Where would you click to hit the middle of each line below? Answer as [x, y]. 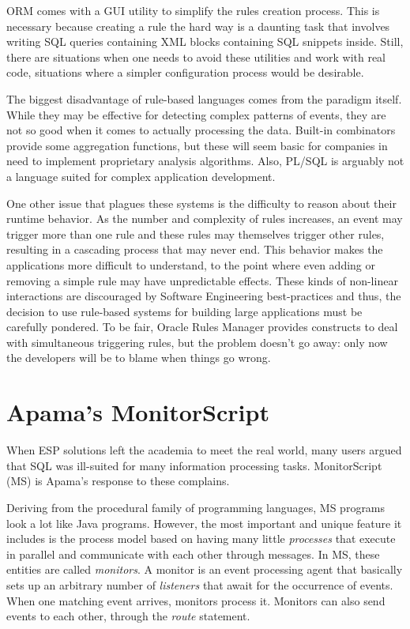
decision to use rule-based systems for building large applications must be [184, 311]
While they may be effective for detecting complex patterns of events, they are [196, 114]
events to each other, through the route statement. [128, 616]
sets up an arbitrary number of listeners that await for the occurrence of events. [200, 584]
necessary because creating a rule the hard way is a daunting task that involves [198, 26]
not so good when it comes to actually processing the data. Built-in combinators [201, 130]
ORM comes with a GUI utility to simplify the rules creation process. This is [193, 10]
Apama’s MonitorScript [138, 412]
